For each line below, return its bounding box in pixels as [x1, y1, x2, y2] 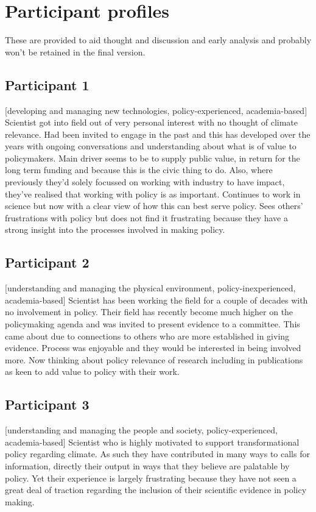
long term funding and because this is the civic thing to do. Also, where [5, 163, 273, 176]
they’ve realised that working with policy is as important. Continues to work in [5, 187, 301, 200]
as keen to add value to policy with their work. [5, 365, 180, 378]
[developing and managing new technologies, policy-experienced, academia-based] [5, 104, 307, 116]
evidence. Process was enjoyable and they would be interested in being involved [5, 341, 301, 354]
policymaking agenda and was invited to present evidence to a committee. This [5, 318, 300, 330]
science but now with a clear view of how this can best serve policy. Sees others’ [5, 199, 303, 212]
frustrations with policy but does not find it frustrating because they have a [5, 211, 288, 224]
